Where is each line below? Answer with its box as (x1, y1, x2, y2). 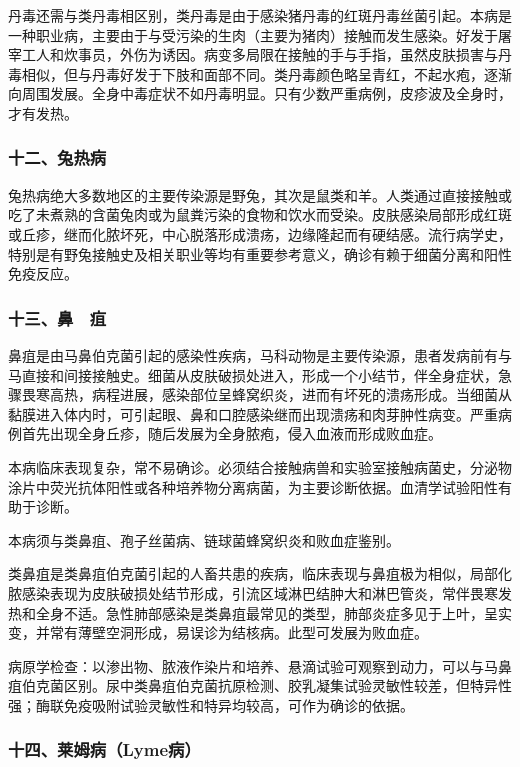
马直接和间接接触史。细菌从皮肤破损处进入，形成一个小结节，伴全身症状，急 (8, 364, 512, 385)
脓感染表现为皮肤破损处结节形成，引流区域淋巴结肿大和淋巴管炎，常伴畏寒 (8, 582, 498, 603)
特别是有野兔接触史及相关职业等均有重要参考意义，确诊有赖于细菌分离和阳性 (8, 243, 512, 264)
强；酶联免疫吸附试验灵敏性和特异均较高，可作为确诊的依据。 (8, 694, 414, 715)
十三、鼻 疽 (8, 305, 107, 330)
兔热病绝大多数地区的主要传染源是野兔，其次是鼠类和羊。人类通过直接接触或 (8, 184, 512, 205)
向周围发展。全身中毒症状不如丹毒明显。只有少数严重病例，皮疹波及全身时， (8, 83, 512, 104)
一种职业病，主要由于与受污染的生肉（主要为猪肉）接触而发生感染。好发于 (8, 24, 498, 45)
